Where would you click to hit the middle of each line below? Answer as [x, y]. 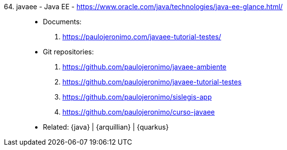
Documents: [62, 22]
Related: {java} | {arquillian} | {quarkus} [106, 127]
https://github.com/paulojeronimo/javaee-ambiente [144, 67]
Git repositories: [68, 52]
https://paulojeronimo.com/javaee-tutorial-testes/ [142, 37]
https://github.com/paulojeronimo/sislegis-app [137, 97]
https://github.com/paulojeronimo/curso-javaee [139, 112]
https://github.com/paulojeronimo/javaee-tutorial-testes [152, 82]
